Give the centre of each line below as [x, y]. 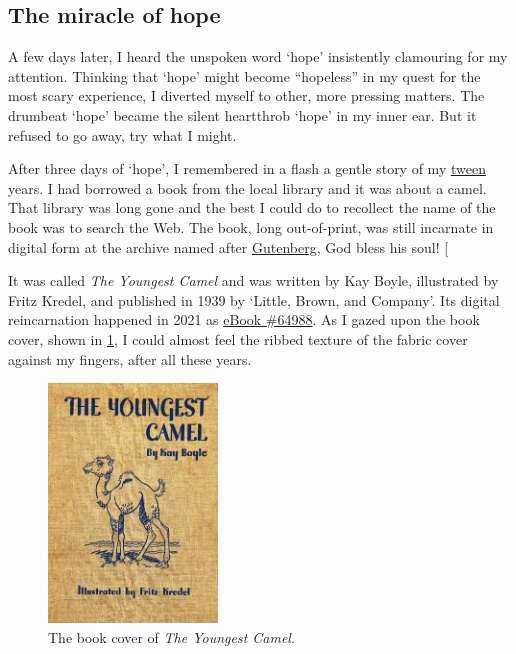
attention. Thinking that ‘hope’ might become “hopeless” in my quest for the [244, 75]
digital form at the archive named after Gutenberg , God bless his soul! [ [228, 246]
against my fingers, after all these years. [130, 358]
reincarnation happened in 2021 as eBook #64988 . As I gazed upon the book [244, 319]
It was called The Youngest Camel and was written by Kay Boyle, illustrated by [253, 280]
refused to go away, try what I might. [122, 134]
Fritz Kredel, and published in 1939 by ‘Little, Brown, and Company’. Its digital [254, 299]
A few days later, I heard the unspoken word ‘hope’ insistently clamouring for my [258, 56]
